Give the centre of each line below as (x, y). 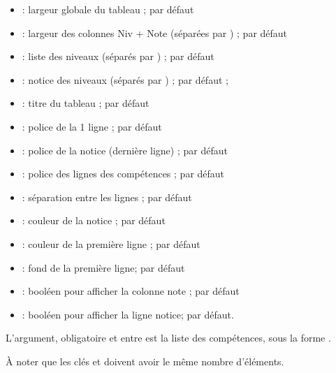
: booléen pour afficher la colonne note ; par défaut (131, 291)
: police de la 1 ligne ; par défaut (92, 126)
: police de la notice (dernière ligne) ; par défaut (125, 150)
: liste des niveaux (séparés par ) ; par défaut (118, 56)
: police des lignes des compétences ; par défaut (123, 174)
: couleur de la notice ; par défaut (94, 220)
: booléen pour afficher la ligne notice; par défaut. (128, 314)
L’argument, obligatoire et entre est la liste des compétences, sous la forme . (168, 338)
